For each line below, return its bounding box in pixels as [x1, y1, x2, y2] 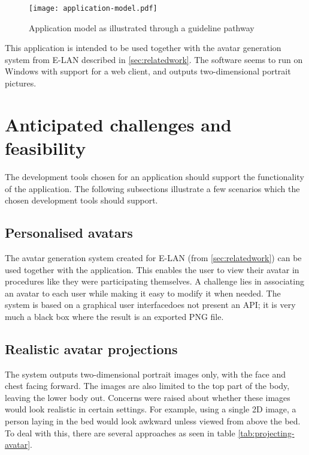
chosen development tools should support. [5, 194, 158, 206]
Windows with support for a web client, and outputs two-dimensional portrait [5, 65, 291, 77]
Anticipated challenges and [5, 112, 232, 136]
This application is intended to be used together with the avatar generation [5, 41, 281, 54]
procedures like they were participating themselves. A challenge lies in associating [5, 275, 304, 288]
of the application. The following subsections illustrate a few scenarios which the [5, 182, 300, 194]
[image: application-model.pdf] [29, 4, 157, 13]
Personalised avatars [5, 223, 133, 242]
